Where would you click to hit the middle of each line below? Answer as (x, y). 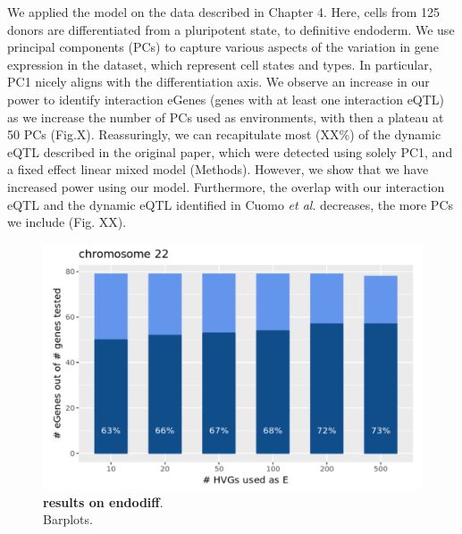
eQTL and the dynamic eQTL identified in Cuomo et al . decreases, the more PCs (231, 204)
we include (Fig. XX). (67, 222)
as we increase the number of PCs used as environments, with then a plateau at (226, 117)
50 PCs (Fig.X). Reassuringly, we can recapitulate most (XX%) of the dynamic (224, 134)
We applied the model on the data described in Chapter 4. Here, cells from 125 (224, 12)
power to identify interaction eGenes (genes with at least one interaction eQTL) (226, 99)
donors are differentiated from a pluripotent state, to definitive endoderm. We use (231, 29)
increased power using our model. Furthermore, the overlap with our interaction (226, 186)
